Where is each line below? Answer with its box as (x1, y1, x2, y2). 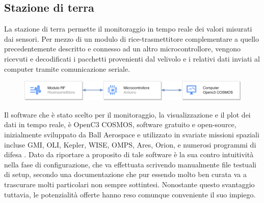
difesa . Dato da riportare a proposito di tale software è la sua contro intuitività (4, 149, 254, 160)
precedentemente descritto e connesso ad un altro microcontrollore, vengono (4, 43, 241, 54)
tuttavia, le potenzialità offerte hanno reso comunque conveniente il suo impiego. (4, 189, 256, 199)
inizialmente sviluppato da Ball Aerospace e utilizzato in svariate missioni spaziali (4, 129, 259, 140)
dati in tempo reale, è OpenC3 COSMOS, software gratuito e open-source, (4, 119, 236, 130)
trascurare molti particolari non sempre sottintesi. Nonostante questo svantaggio (4, 179, 255, 190)
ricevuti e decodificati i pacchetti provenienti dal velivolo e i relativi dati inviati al (4, 53, 260, 64)
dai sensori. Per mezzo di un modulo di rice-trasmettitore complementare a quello (4, 33, 259, 44)
